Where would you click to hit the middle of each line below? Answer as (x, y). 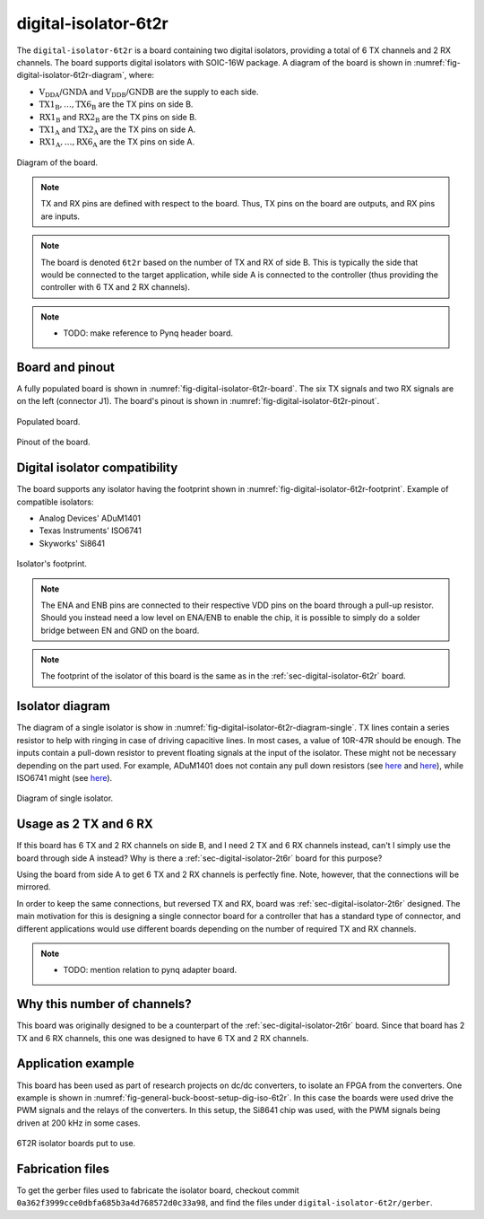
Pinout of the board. (53, 442)
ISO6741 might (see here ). (65, 777)
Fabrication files (63, 1168)
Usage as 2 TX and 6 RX (85, 824)
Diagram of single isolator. (65, 798)
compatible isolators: (55, 502)
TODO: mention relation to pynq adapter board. (150, 970)
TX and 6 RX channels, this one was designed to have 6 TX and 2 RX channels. (163, 1038)
